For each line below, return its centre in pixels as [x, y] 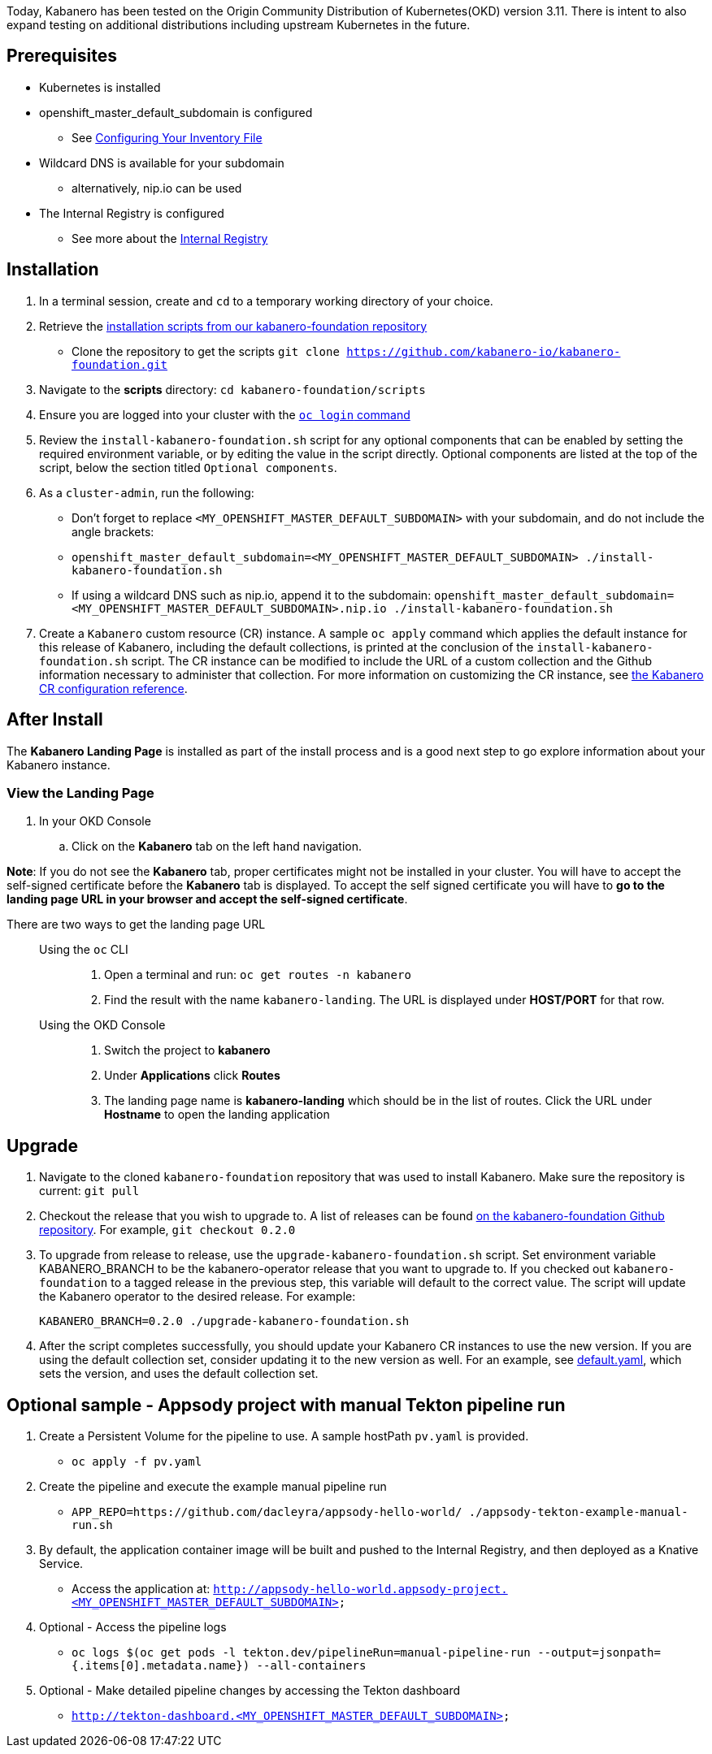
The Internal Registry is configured [132, 213]
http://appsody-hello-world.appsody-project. [360, 1589]
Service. [61, 1563]
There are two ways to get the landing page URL [136, 925]
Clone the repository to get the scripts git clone [206, 351]
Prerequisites [62, 56]
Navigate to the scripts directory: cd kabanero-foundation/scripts [232, 389]
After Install [55, 720]
